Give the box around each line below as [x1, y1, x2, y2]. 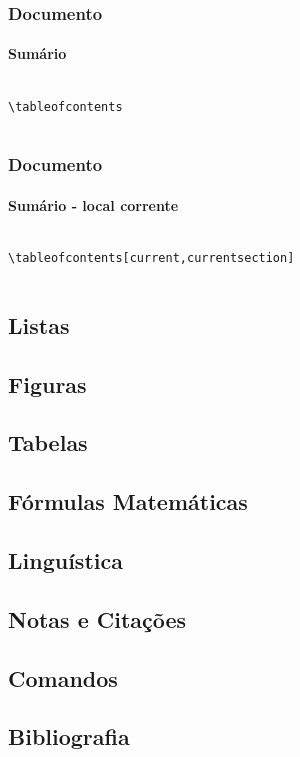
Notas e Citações [8, 603, 187, 634]
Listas [8, 309, 70, 340]
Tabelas [8, 427, 88, 458]
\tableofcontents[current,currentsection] [8, 250, 295, 265]
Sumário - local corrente [8, 194, 179, 215]
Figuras [8, 368, 87, 399]
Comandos [8, 662, 118, 693]
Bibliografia [8, 721, 130, 752]
